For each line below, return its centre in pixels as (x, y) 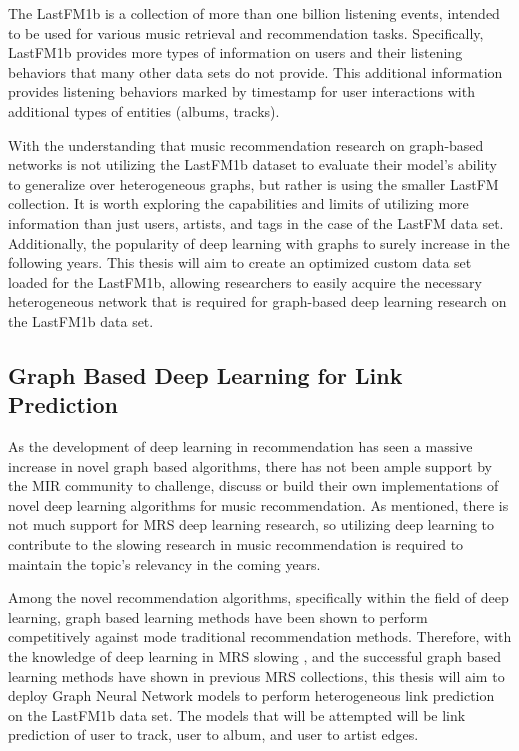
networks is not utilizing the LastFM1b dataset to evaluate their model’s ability (252, 164)
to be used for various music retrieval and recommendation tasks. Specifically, (246, 32)
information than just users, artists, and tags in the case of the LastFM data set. (256, 222)
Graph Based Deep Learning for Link (205, 374)
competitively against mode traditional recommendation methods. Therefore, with (260, 636)
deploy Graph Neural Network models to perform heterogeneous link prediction (251, 695)
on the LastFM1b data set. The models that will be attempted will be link (237, 714)
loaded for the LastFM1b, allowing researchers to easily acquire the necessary (245, 281)
